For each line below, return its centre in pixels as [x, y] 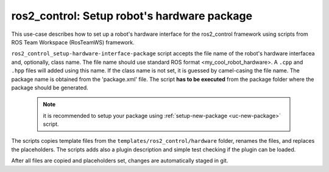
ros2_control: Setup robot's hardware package [132, 16]
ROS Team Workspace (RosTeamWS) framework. [73, 42]
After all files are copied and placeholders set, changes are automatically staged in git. [120, 160]
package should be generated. [50, 88]
